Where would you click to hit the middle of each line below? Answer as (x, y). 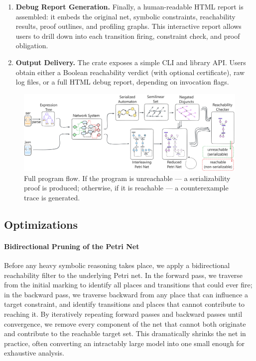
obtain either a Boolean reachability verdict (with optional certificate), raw (130, 72)
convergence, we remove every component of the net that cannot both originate (125, 323)
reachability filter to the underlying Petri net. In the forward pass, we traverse (124, 275)
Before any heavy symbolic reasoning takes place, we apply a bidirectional (117, 265)
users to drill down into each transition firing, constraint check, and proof (128, 36)
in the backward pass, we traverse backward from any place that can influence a (126, 294)
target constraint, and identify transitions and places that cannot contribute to (125, 304)
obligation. (32, 45)
